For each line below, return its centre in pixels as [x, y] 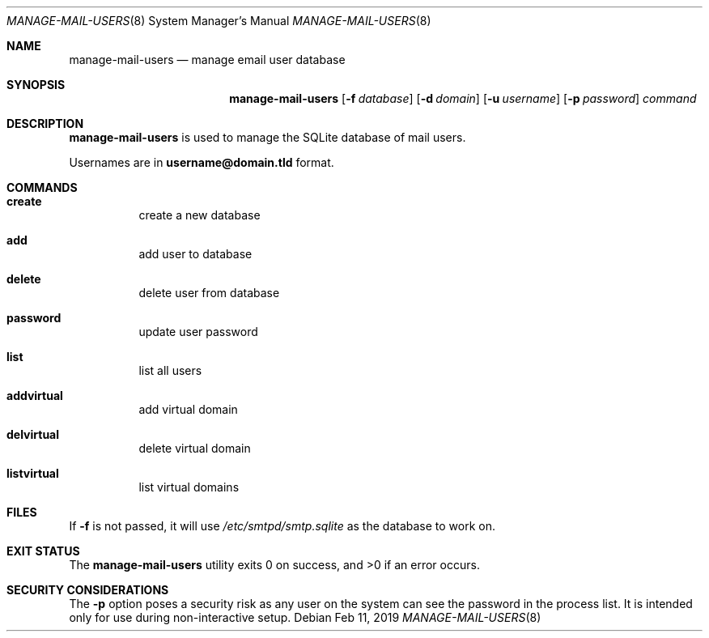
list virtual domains [189, 487]
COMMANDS [42, 187]
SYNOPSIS [36, 85]
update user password [198, 332]
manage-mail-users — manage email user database [207, 60]
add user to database [195, 254]
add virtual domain [188, 409]
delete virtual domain [195, 448]
